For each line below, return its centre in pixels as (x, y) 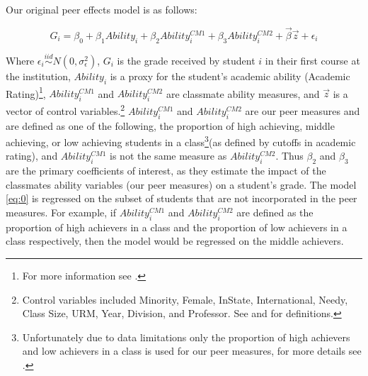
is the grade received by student (186, 60)
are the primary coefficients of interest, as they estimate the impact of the (166, 171)
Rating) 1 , (26, 92)
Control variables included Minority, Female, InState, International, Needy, (185, 299)
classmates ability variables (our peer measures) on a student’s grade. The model (181, 184)
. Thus (289, 156)
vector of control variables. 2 (65, 110)
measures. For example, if (61, 212)
